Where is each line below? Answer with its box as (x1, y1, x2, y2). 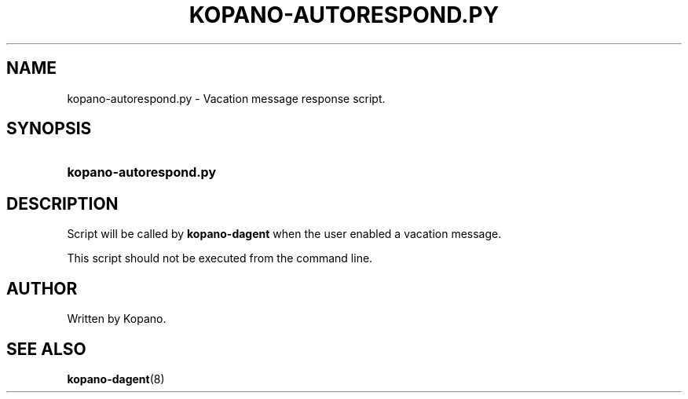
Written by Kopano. (67, 312, 167, 326)
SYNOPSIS (6, 119, 92, 139)
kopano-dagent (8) (67, 372, 165, 386)
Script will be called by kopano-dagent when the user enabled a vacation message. (67, 227, 502, 241)
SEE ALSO (6, 339, 86, 359)
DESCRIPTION (6, 193, 119, 214)
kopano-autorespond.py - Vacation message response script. (67, 91, 386, 105)
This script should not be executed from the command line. (67, 251, 373, 265)
